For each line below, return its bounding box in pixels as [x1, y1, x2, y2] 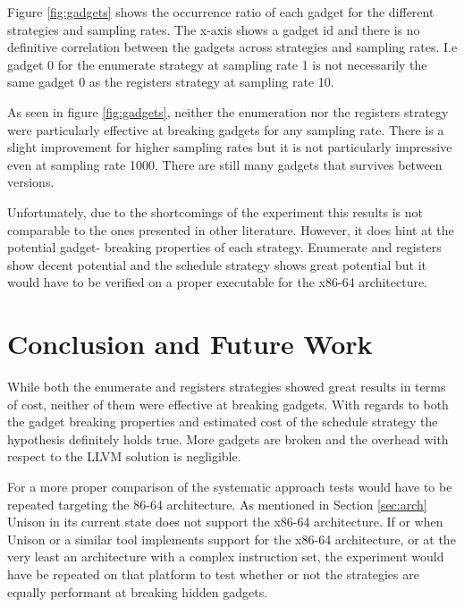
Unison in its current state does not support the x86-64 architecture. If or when [7, 512, 443, 531]
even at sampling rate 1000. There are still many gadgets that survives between [7, 155, 443, 173]
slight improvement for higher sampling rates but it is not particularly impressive [7, 138, 452, 156]
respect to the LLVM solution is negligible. [7, 447, 241, 466]
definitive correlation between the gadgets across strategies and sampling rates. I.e [7, 38, 458, 56]
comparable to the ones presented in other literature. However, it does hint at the [7, 220, 454, 239]
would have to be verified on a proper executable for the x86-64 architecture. [7, 273, 428, 291]
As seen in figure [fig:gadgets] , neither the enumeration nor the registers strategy [7, 102, 449, 121]
